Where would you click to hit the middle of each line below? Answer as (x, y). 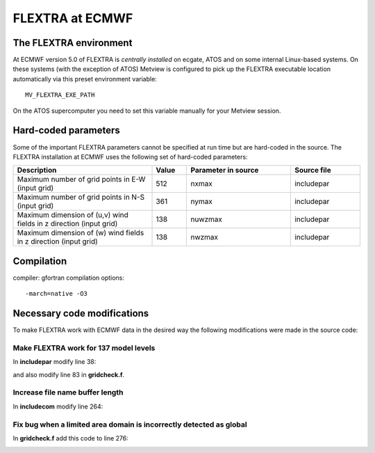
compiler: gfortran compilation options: (69, 278)
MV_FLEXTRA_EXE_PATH (60, 95)
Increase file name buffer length (68, 392)
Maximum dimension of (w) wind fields (81, 233)
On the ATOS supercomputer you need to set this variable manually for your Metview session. (147, 111)
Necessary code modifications (81, 313)
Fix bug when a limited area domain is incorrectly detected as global (130, 424)
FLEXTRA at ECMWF (73, 18)
